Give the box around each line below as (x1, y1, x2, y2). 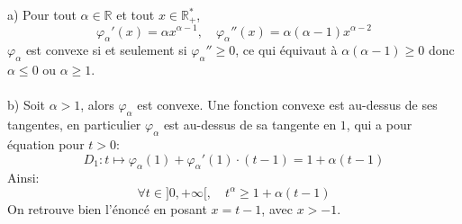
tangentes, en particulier (7, 115, 141, 134)
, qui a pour (346, 115, 412, 134)
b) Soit (7, 95, 46, 114)
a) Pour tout (7, 5, 77, 23)
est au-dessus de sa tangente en (163, 115, 337, 134)
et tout (116, 5, 155, 23)
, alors (80, 95, 114, 114)
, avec (261, 199, 293, 218)
